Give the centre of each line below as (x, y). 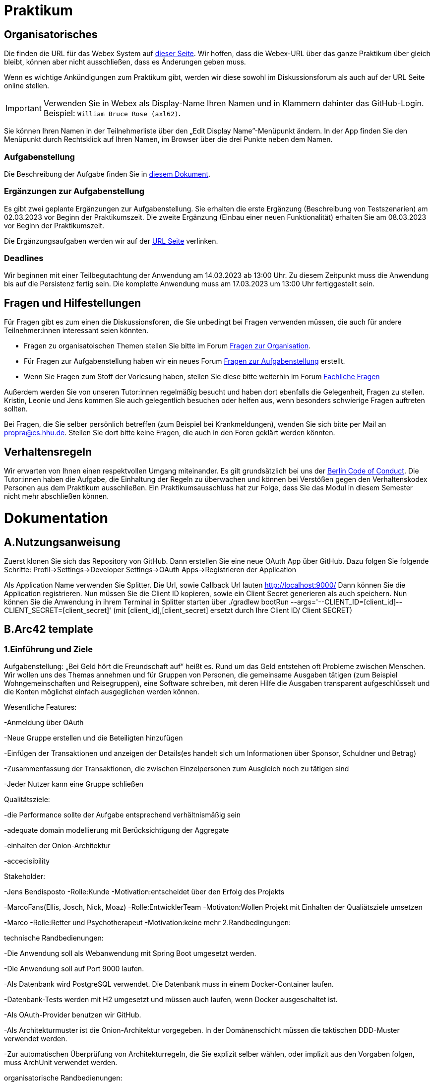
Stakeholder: (25, 877)
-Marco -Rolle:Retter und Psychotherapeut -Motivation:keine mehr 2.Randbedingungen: (147, 923)
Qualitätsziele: (27, 800)
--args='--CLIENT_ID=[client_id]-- (346, 602)
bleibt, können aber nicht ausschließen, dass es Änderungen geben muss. (125, 62)
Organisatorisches (51, 34)
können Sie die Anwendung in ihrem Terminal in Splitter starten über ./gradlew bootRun (147, 602)
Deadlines (24, 258)
